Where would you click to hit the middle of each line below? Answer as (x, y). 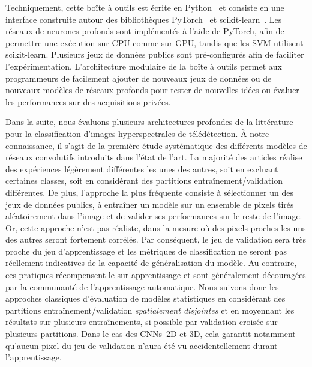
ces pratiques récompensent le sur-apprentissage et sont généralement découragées (156, 275)
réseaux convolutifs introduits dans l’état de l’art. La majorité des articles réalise (154, 157)
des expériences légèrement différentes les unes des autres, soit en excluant (142, 168)
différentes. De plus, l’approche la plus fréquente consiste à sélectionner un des (149, 192)
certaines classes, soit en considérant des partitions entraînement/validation (144, 180)
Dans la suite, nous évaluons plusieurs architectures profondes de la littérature (149, 122)
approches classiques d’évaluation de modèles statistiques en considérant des (145, 298)
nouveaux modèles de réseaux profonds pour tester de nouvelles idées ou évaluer (152, 90)
